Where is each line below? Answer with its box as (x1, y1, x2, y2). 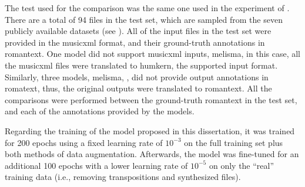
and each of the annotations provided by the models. (5, 105, 195, 117)
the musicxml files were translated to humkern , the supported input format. (5, 59, 278, 71)
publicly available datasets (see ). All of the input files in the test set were (5, 25, 272, 37)
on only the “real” (209, 159, 274, 171)
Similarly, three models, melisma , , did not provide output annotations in (5, 70, 269, 83)
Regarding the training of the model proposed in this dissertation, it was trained (5, 124, 295, 137)
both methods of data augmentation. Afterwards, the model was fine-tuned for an (5, 148, 299, 160)
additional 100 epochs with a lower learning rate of (5, 159, 188, 171)
